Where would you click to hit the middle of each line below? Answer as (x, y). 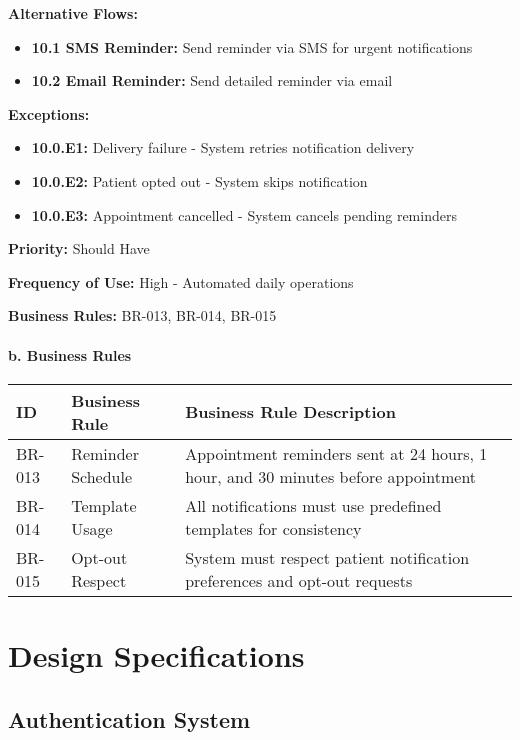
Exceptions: (49, 113)
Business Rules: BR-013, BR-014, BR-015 (142, 315)
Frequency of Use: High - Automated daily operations (181, 281)
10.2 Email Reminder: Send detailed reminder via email (212, 80)
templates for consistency (273, 528)
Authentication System (129, 718)
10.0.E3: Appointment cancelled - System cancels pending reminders (244, 214)
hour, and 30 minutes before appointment (331, 476)
